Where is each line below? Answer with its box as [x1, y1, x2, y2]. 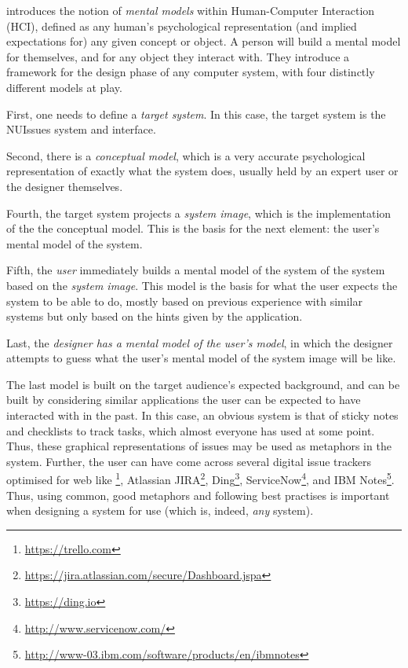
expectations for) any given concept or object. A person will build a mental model [6, 33, 401, 50]
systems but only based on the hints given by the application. [6, 308, 303, 325]
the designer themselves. [6, 178, 123, 194]
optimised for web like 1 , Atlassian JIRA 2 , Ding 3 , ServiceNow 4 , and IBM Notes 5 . [6, 469, 395, 488]
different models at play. [6, 79, 122, 95]
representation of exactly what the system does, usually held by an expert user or [6, 163, 399, 179]
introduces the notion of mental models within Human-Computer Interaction [6, 2, 375, 18]
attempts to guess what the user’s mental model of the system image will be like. [6, 350, 396, 366]
